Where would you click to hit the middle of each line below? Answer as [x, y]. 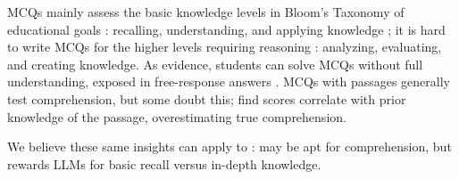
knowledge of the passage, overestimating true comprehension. [177, 116]
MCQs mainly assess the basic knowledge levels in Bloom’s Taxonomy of [206, 12]
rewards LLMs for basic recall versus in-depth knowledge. [164, 163]
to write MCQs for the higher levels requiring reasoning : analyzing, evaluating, [225, 47]
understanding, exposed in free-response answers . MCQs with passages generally [229, 81]
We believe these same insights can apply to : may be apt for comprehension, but [229, 146]
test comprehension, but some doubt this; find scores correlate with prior [207, 98]
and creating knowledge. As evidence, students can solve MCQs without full [215, 64]
